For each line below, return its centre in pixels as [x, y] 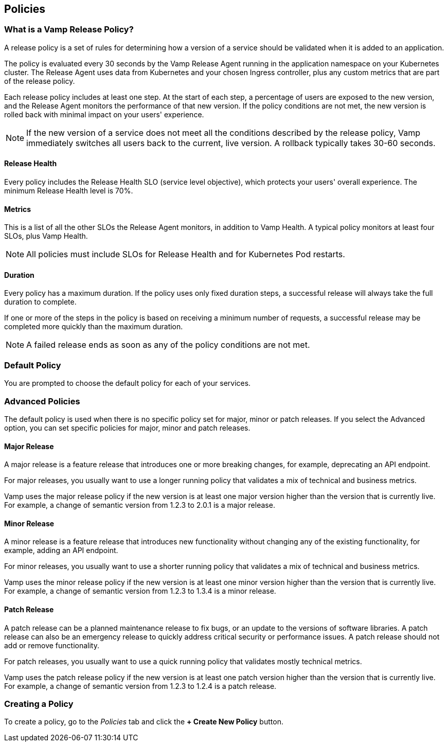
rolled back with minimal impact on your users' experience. [104, 114]
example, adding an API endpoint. [61, 550]
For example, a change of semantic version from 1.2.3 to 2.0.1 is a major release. [140, 505]
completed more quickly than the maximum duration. [94, 327]
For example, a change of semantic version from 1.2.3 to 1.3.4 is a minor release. [140, 591]
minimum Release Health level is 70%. [69, 191]
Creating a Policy [39, 704]
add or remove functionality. [52, 645]
